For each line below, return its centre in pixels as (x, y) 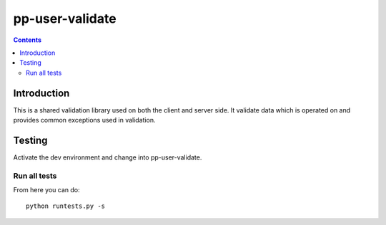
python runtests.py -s (66, 206)
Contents (28, 40)
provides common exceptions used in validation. (84, 120)
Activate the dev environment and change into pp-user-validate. (108, 157)
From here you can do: (46, 190)
